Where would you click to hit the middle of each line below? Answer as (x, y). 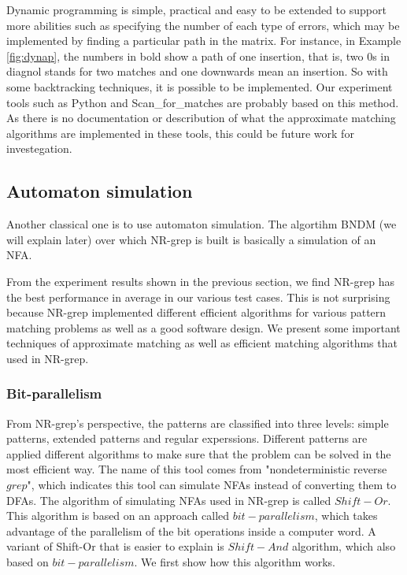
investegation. (39, 148)
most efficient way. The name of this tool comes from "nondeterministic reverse (197, 469)
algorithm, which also (344, 546)
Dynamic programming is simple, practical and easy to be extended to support (196, 9)
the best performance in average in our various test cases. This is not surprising (198, 297)
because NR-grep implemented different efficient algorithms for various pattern (196, 312)
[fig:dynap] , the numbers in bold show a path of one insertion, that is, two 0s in (198, 56)
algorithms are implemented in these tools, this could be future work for (180, 133)
